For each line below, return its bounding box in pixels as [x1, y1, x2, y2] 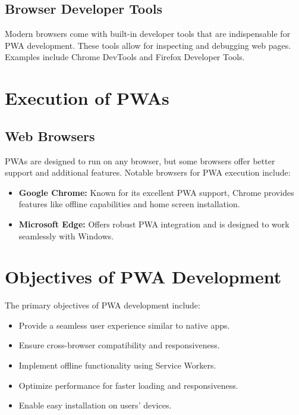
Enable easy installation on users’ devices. [18, 399, 172, 411]
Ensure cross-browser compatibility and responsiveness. [18, 339, 220, 351]
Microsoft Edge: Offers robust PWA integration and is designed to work [18, 217, 289, 230]
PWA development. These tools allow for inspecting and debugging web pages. [5, 39, 291, 51]
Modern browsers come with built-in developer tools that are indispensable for [5, 27, 291, 40]
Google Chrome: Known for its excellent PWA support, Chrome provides [18, 186, 294, 198]
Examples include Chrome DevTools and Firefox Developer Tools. [5, 51, 245, 63]
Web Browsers [5, 126, 95, 145]
